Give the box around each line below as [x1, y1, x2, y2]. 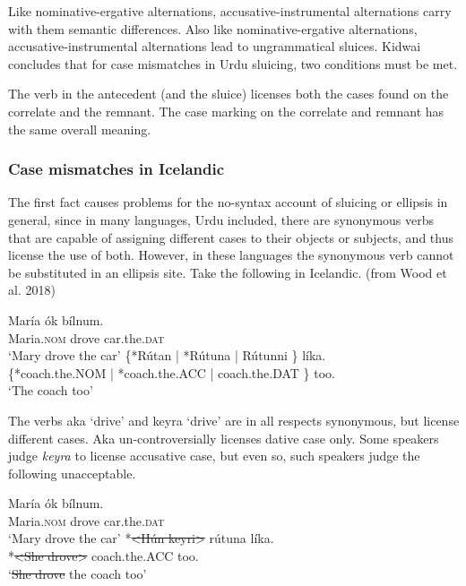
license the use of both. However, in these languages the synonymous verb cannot [8, 246, 454, 264]
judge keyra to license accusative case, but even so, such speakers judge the [8, 446, 420, 465]
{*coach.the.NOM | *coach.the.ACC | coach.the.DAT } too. [8, 363, 335, 382]
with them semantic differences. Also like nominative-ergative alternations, [8, 19, 418, 38]
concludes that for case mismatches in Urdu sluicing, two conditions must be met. [8, 54, 458, 73]
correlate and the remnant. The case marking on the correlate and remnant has [8, 101, 444, 120]
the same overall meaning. [8, 119, 151, 138]
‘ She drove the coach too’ [8, 564, 147, 582]
